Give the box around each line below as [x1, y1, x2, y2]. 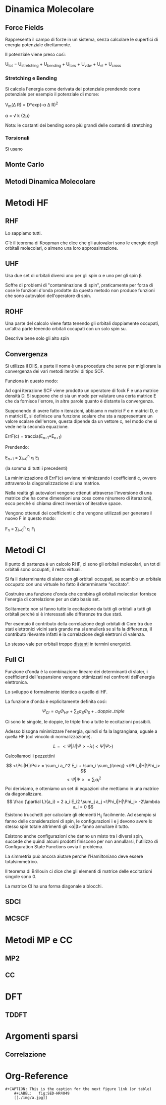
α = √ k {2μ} [5, 112, 30, 118]
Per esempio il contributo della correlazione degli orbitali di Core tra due [5, 620, 152, 626]
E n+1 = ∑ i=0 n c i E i [5, 454, 39, 462]
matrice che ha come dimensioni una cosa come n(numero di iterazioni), [5, 495, 153, 501]
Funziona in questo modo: [5, 378, 58, 384]
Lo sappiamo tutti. [5, 230, 42, 236]
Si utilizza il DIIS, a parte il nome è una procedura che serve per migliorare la [5, 363, 161, 369]
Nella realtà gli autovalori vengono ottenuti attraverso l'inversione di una [5, 490, 152, 496]
